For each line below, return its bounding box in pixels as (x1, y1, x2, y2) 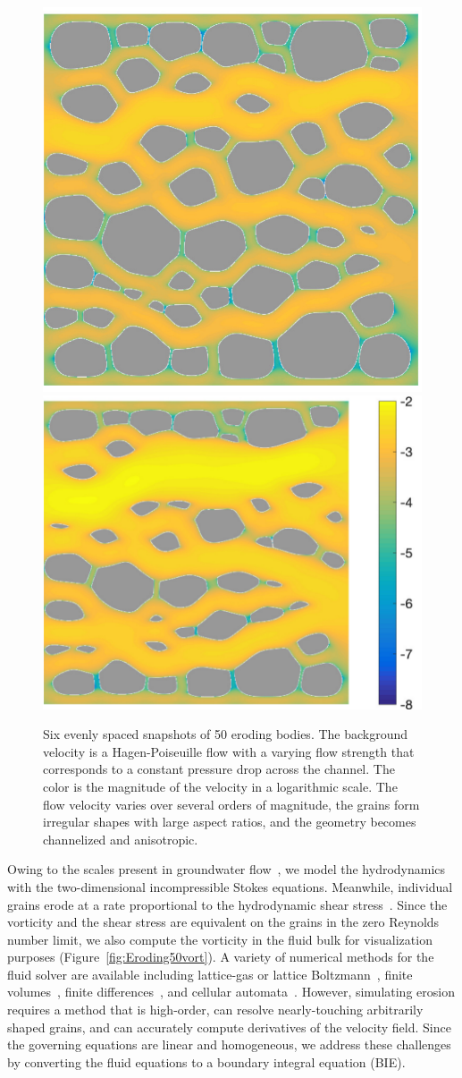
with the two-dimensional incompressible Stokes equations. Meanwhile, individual (7, 877, 453, 896)
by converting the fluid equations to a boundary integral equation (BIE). (7, 1052, 406, 1071)
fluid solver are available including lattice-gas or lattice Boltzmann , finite (7, 964, 413, 983)
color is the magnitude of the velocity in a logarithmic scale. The (43, 777, 398, 795)
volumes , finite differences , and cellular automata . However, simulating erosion (7, 982, 455, 1001)
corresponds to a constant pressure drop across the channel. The (43, 760, 395, 778)
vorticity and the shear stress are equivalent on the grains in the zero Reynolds (7, 912, 440, 931)
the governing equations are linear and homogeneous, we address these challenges (7, 1035, 451, 1054)
